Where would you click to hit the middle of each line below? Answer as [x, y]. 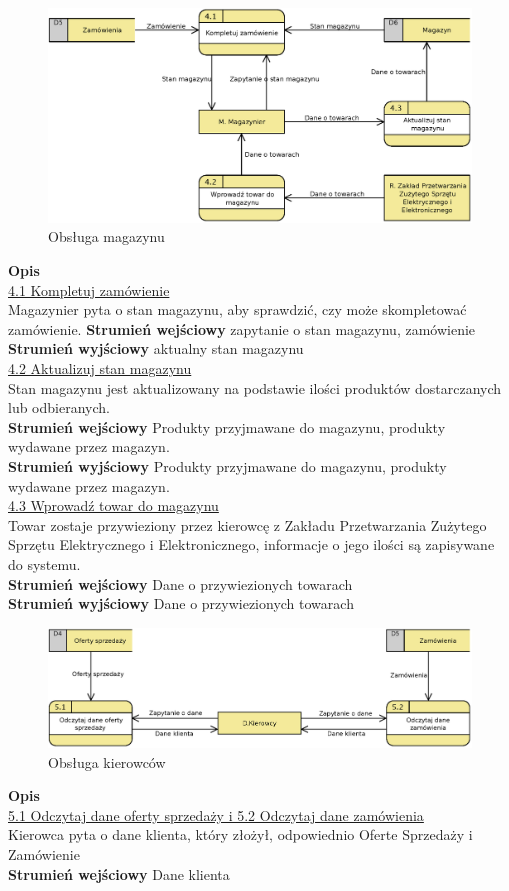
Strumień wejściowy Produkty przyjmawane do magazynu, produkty [227, 426]
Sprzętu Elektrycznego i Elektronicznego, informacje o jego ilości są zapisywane [251, 544]
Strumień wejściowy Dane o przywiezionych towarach [180, 583]
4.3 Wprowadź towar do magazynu [113, 505]
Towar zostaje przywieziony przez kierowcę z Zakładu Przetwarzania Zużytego [247, 524]
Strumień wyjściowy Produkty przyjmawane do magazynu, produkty [227, 466]
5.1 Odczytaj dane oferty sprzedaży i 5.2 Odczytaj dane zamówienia [216, 814]
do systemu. [44, 563]
